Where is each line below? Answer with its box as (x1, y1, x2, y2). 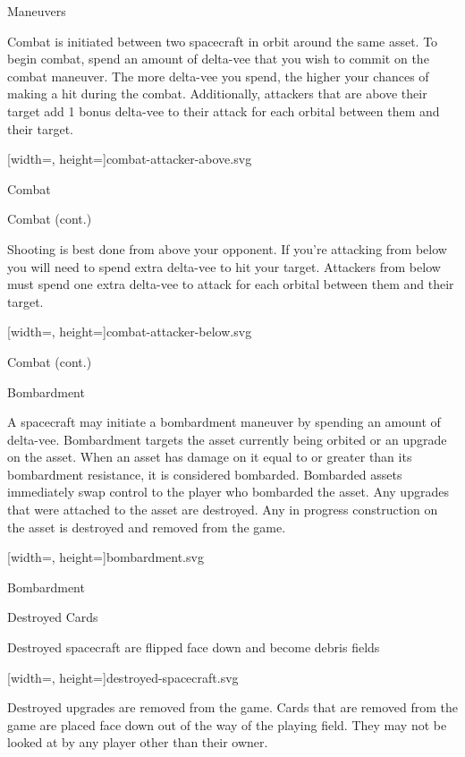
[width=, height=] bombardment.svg (7, 548, 204, 566)
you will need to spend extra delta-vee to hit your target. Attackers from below (7, 257, 441, 276)
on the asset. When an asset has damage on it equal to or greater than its (7, 447, 412, 466)
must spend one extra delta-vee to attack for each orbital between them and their (7, 275, 454, 293)
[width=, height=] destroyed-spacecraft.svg (7, 668, 239, 686)
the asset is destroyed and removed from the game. (7, 517, 286, 536)
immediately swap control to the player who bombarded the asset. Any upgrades (7, 482, 449, 501)
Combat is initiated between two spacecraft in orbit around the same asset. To (7, 31, 438, 50)
